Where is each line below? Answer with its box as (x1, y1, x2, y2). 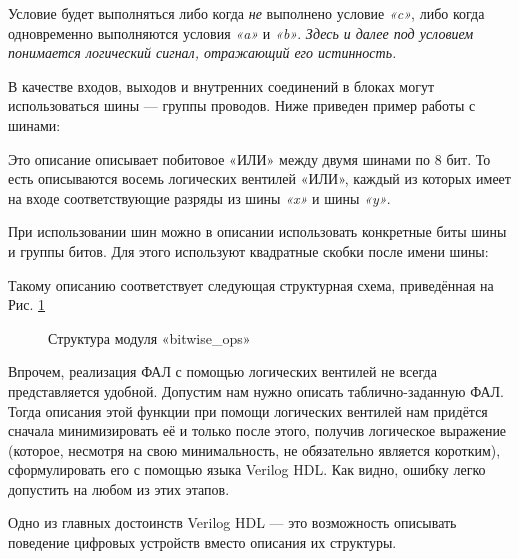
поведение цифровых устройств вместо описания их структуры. (8, 532, 397, 553)
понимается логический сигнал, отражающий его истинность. (8, 42, 397, 63)
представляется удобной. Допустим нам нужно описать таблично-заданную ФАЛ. (8, 380, 504, 401)
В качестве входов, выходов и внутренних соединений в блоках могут (8, 75, 435, 96)
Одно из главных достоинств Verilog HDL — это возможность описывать (8, 512, 457, 533)
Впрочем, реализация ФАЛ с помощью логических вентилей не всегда (8, 361, 437, 382)
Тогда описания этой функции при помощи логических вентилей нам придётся (8, 400, 488, 421)
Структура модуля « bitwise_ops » (48, 327, 251, 348)
